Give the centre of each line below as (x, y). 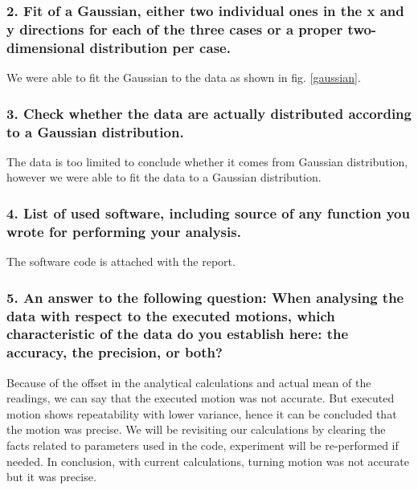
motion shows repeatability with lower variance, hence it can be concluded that (202, 413)
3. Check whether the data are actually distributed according (209, 113)
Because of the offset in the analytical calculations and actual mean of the (189, 382)
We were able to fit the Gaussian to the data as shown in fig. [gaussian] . (184, 78)
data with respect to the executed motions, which (171, 315)
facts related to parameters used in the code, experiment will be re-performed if (203, 445)
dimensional (46, 47)
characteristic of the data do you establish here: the (178, 334)
